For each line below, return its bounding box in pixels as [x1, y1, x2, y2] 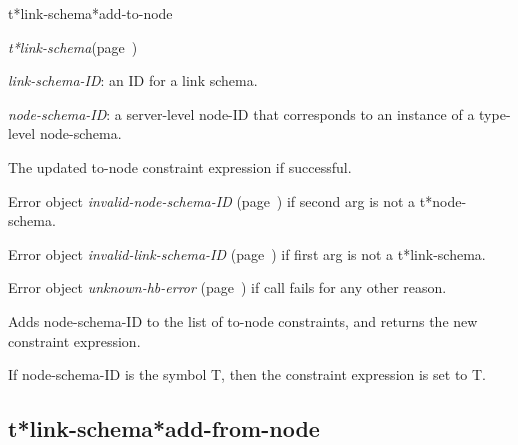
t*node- [419, 190, 467, 211]
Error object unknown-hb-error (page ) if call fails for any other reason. [8, 277, 447, 298]
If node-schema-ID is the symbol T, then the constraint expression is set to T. [8, 364, 486, 385]
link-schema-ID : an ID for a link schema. [8, 70, 258, 91]
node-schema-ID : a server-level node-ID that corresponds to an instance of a [8, 103, 475, 124]
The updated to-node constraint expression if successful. [8, 156, 352, 177]
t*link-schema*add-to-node [8, 3, 173, 23]
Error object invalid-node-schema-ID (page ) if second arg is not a [8, 190, 416, 211]
